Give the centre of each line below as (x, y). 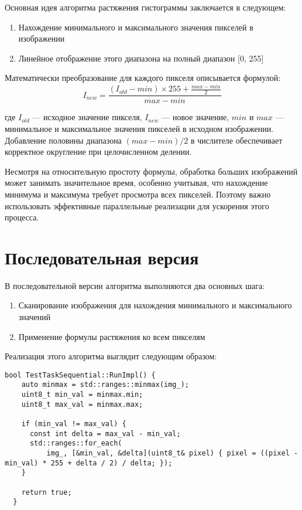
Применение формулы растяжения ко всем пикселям (112, 336)
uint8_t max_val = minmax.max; (82, 404)
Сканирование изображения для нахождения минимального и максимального (155, 305)
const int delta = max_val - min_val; (105, 433)
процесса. (22, 217)
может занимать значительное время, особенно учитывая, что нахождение (136, 183)
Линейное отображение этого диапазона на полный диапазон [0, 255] (141, 58)
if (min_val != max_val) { (74, 424)
